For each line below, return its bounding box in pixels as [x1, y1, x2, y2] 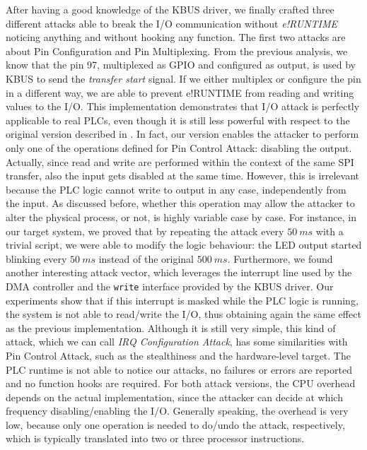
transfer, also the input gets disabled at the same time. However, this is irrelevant [6, 168, 360, 183]
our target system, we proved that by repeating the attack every [6, 223, 284, 238]
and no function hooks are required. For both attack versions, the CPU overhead [6, 376, 356, 391]
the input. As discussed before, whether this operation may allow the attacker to [6, 196, 355, 211]
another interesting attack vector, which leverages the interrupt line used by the [6, 265, 352, 280]
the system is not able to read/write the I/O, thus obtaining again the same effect [6, 307, 361, 321]
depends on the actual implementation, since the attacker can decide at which [6, 389, 343, 404]
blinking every [6, 251, 67, 266]
